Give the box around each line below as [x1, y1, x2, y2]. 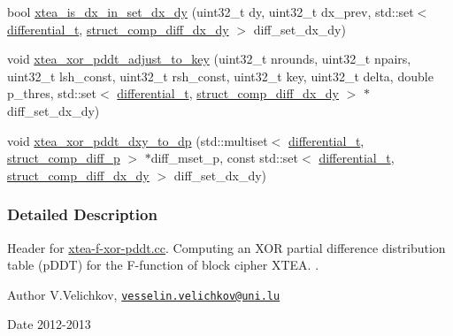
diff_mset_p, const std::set [150, 149, 299, 167]
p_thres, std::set [7, 84, 96, 103]
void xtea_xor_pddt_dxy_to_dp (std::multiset [7, 131, 268, 149]
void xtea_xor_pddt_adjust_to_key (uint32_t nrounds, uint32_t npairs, [7, 50, 411, 68]
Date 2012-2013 [7, 315, 91, 333]
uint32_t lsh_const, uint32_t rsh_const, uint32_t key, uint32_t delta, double [7, 66, 434, 85]
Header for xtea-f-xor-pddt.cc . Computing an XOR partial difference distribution [7, 238, 446, 256]
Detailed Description [7, 203, 157, 225]
